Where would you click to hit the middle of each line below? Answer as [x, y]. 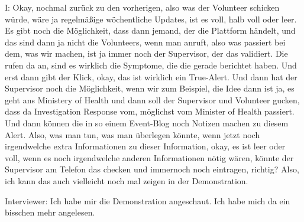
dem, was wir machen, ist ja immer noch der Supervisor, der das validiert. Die [146, 53]
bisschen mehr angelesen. [50, 212]
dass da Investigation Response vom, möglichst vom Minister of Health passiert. [150, 111]
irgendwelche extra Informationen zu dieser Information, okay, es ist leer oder [145, 146]
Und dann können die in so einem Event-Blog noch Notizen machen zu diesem [147, 123]
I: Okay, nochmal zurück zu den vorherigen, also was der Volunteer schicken [142, 7]
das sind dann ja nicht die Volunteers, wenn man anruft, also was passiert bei [145, 42]
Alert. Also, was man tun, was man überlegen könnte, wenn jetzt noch [132, 134]
